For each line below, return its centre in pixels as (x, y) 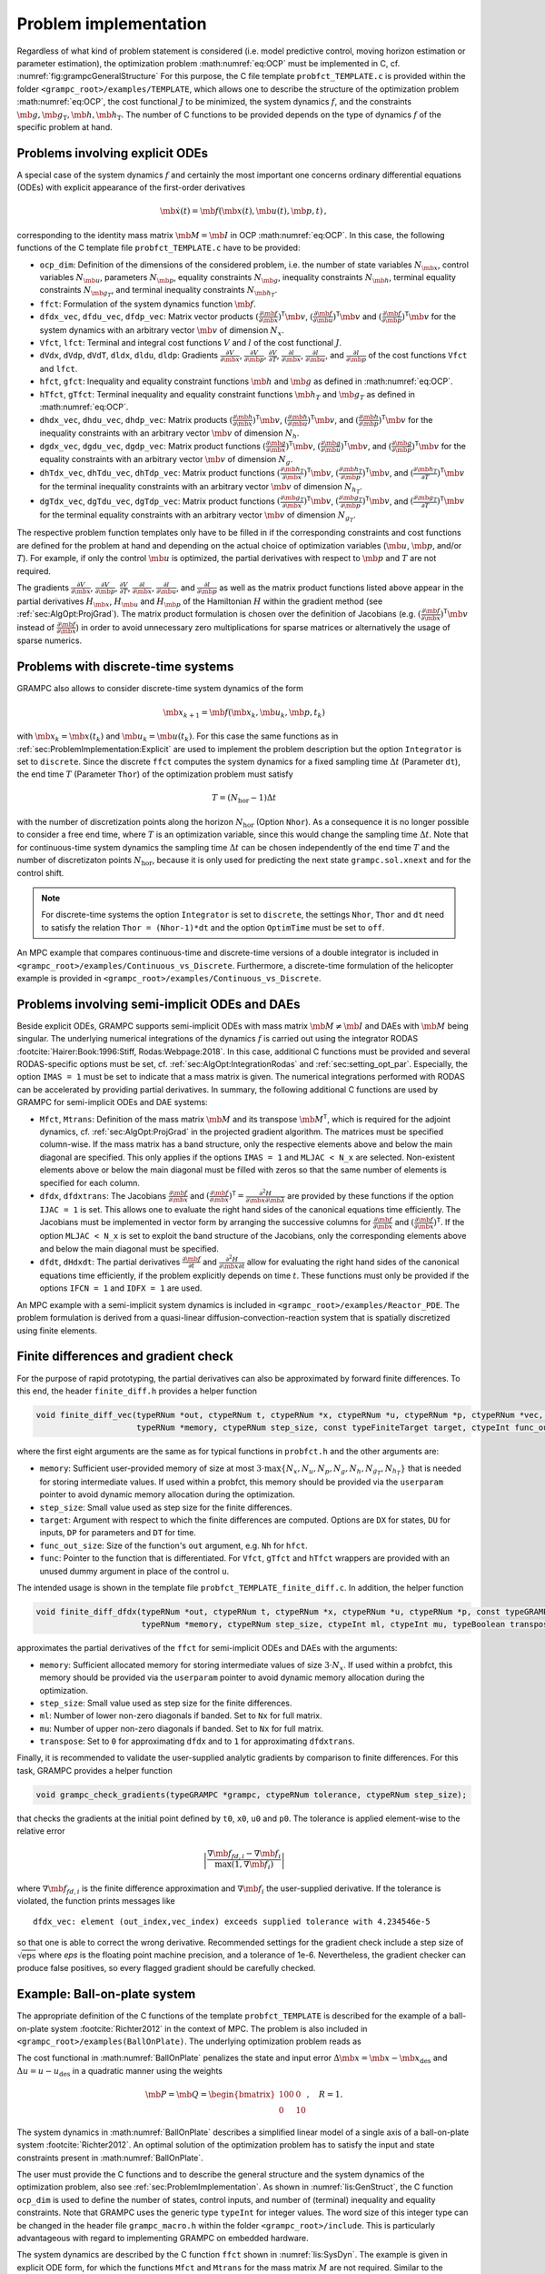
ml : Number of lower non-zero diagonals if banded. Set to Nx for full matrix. (181, 1716)
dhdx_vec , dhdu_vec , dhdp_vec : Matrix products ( (136, 419)
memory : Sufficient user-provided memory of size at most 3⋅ (152, 1468)
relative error (41, 1831)
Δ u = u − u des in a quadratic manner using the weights (119, 2072)
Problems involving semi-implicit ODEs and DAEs (159, 1004)
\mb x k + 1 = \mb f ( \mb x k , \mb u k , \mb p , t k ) (244, 713)
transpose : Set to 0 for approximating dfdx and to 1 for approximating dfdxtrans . (197, 1741)
